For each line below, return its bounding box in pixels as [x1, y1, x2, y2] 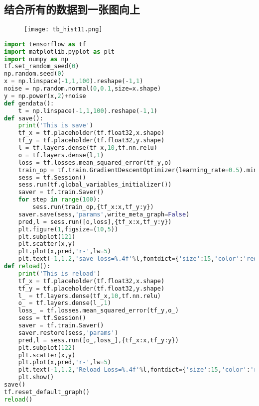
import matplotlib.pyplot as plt [4, 48, 115, 55]
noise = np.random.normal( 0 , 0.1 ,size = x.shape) [4, 85, 161, 93]
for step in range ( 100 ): [18, 196, 101, 203]
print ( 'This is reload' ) [18, 270, 101, 277]
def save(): [4, 114, 43, 122]
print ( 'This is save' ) [18, 122, 94, 129]
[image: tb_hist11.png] [24, 26, 103, 33]
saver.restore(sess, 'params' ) [18, 329, 119, 336]
